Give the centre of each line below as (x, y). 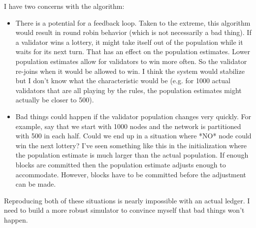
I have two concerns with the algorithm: (64, 6)
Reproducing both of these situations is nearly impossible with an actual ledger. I (127, 200)
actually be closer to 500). (55, 100)
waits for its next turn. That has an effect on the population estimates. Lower (133, 51)
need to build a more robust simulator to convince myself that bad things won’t (124, 210)
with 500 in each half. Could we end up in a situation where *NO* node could (133, 136)
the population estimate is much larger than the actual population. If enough (132, 155)
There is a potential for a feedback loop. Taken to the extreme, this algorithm (133, 22)
